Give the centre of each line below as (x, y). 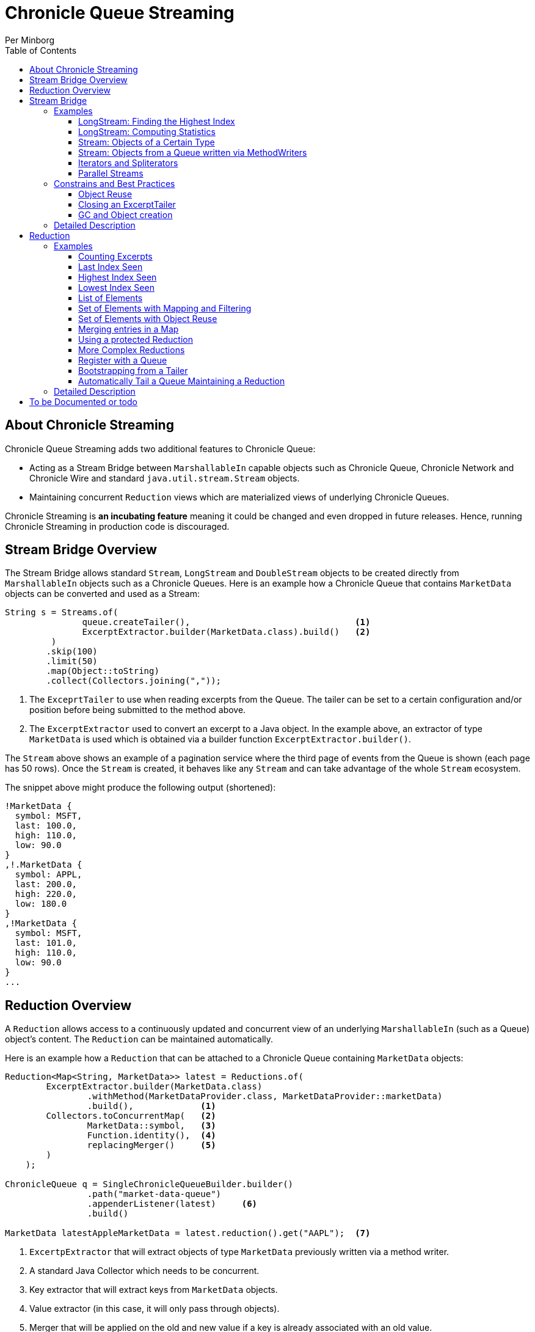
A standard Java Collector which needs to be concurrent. (144, 1271)
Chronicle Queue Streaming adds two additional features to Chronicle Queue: (160, 448)
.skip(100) (72, 652)
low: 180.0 (41, 904)
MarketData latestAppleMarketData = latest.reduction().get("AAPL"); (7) (188, 1233)
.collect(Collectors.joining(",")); (134, 681)
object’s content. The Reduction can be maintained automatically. (139, 1039)
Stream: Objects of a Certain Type (147, 142)
